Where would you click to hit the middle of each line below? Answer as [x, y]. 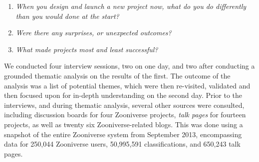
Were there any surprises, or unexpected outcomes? [94, 33]
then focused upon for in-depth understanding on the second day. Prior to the [123, 95]
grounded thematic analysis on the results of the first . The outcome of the [117, 75]
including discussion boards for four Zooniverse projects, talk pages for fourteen [125, 115]
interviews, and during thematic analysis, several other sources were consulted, [124, 105]
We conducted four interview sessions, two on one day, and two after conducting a [129, 66]
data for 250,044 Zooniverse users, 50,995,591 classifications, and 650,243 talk [122, 144]
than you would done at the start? [67, 16]
